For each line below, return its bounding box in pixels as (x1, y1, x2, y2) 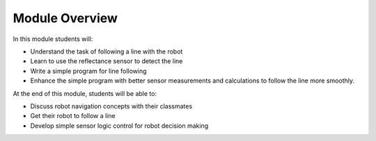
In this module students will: (13, 35, 93, 43)
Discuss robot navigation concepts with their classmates (30, 101, 193, 110)
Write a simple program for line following (30, 67, 147, 75)
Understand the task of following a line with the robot (30, 47, 183, 56)
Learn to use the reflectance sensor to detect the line (30, 57, 183, 65)
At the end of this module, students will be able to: (13, 89, 157, 97)
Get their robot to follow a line (30, 112, 116, 120)
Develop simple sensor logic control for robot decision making (30, 122, 209, 130)
